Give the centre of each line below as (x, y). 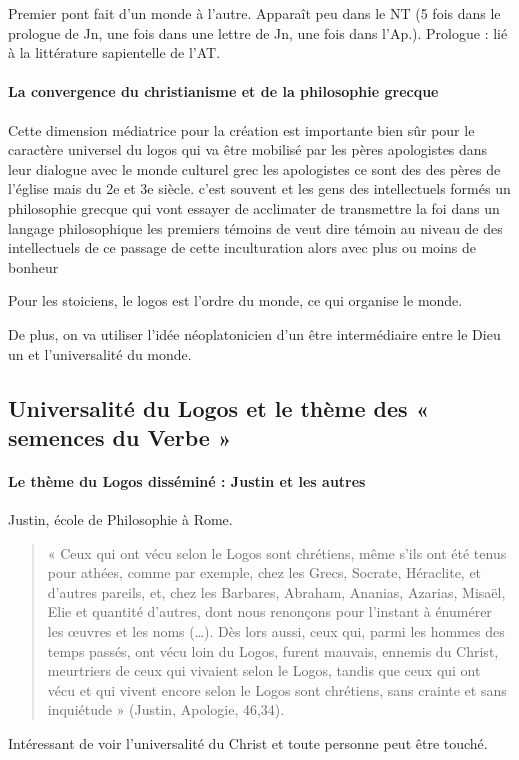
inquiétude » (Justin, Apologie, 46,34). (166, 709)
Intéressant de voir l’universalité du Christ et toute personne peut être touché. (248, 743)
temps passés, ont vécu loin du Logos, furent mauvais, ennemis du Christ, (273, 650)
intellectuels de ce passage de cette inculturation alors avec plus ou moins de (242, 247)
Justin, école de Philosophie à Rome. (120, 519)
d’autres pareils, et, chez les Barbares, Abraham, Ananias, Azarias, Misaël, (276, 591)
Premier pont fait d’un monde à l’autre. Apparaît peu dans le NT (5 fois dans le (254, 13)
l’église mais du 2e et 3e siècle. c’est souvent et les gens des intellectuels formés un (259, 188)
